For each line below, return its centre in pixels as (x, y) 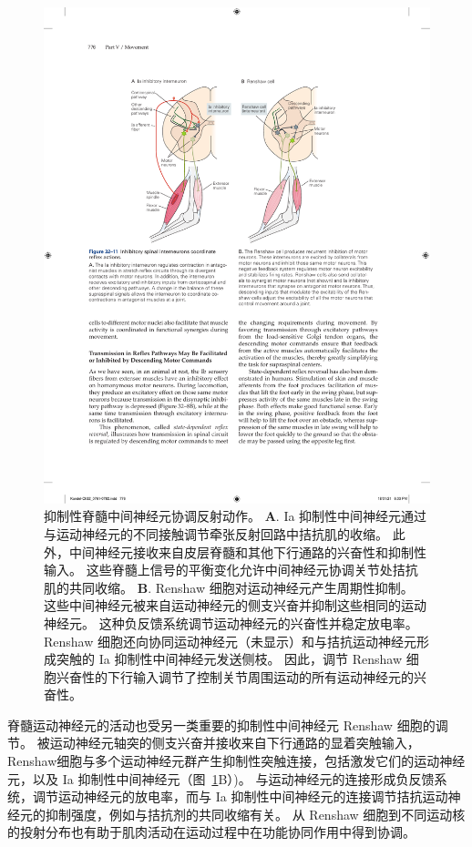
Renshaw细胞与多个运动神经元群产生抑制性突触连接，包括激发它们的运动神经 (236, 761)
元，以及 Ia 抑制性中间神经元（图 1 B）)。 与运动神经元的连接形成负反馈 (221, 778)
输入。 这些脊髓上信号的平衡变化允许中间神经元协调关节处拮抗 (231, 570)
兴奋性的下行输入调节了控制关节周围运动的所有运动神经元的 (235, 676)
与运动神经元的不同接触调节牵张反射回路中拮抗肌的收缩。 (216, 533)
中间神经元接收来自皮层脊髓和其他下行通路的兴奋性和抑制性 (247, 551)
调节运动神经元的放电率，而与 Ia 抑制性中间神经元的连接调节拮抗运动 (240, 796)
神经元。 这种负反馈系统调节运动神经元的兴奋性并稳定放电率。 (231, 622)
